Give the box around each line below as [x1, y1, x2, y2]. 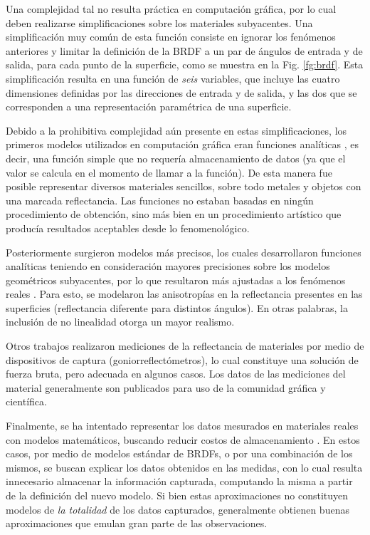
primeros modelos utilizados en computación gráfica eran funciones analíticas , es [6, 137, 359, 152]
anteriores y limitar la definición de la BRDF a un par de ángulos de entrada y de [6, 43, 363, 58]
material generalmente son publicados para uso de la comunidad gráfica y [6, 380, 326, 395]
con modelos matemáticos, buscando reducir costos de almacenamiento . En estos [6, 432, 360, 447]
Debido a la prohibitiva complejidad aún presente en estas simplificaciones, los [6, 123, 347, 137]
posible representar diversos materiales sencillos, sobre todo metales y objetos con [6, 179, 361, 194]
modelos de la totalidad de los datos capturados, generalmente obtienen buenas [6, 502, 349, 516]
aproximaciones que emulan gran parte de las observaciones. [6, 516, 268, 531]
